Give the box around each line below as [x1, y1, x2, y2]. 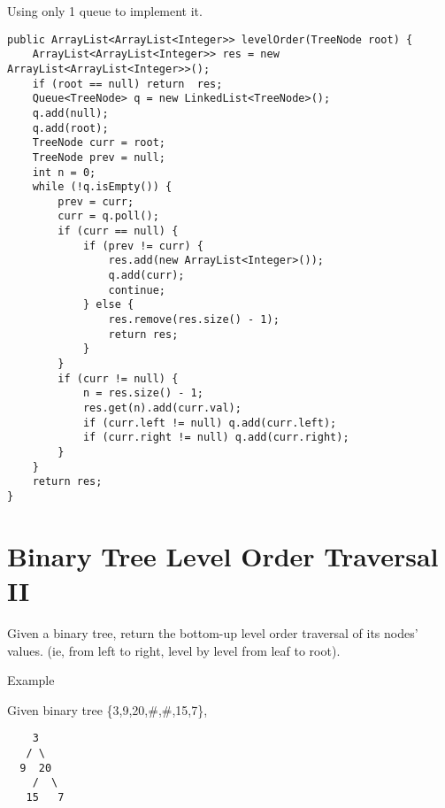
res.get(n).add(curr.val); [82, 402, 242, 414]
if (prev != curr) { [82, 239, 203, 252]
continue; [108, 283, 165, 296]
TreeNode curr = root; [32, 136, 165, 150]
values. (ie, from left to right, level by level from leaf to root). [7, 641, 341, 659]
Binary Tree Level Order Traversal [7, 537, 439, 573]
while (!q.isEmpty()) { [32, 181, 173, 194]
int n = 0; [32, 165, 96, 179]
